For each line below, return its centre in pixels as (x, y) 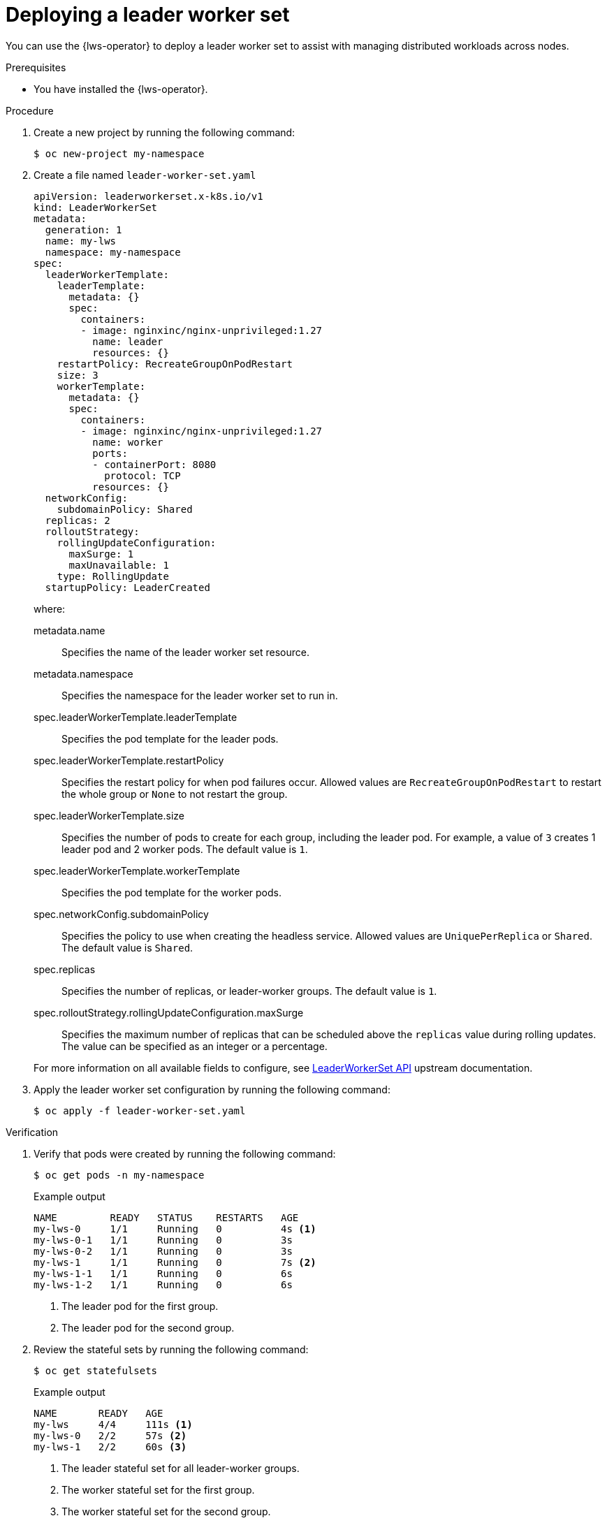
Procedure (30, 110)
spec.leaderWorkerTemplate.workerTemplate (137, 870)
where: (50, 609)
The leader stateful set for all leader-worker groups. (181, 1468)
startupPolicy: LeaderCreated (127, 587)
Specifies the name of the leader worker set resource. (185, 652)
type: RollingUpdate (113, 576)
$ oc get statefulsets (96, 1370)
